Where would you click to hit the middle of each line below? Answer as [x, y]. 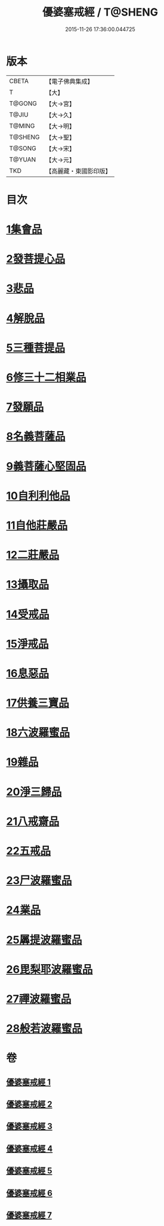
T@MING [22, 126]
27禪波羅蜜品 [39, 999]
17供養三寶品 [38, 703]
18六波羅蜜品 [38, 733]
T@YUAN [23, 159]
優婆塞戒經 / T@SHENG [100, 12]
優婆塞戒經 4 [30, 1149]
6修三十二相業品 [46, 377]
